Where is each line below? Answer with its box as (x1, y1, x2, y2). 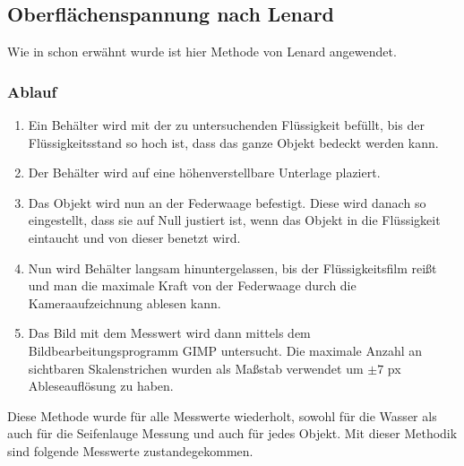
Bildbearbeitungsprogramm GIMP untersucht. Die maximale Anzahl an (28, 341, 423, 359)
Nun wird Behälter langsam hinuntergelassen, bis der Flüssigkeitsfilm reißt (28, 258, 437, 277)
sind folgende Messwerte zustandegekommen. (7, 441, 253, 460)
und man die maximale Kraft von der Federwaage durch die (28, 276, 357, 295)
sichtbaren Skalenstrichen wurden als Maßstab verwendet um (28, 358, 364, 377)
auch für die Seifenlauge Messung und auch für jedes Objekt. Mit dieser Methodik (7, 424, 458, 443)
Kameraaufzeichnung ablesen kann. (28, 293, 221, 312)
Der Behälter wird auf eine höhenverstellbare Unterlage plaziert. (28, 163, 381, 182)
